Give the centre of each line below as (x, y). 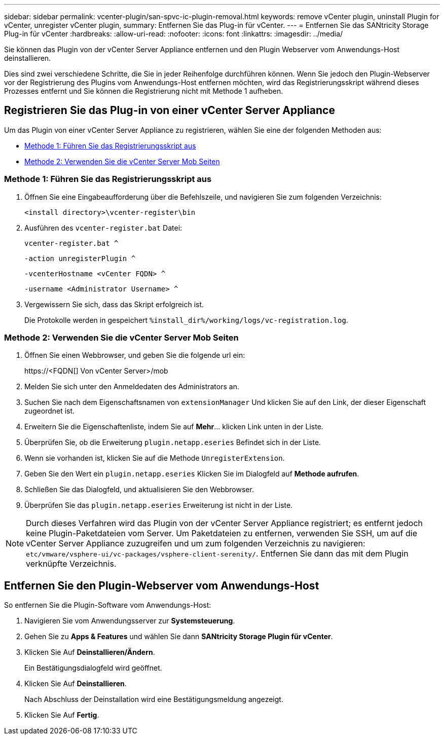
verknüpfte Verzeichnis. (71, 564)
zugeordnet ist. (50, 411)
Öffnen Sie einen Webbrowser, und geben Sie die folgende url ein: (135, 355)
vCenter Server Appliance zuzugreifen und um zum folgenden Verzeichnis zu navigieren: (196, 544)
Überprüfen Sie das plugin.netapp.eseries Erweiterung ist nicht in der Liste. (159, 505)
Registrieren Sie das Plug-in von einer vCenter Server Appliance (170, 110)
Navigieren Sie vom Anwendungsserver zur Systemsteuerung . (130, 621)
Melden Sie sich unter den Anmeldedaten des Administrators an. (132, 387)
